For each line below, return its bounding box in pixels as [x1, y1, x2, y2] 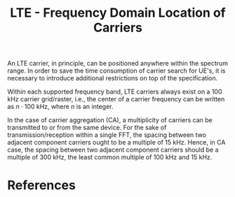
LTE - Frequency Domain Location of [10, 5, 226, 21]
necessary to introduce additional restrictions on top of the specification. [7, 74, 218, 82]
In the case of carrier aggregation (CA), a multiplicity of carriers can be [7, 116, 213, 124]
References [7, 177, 76, 194]
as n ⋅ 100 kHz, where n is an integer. [7, 103, 114, 111]
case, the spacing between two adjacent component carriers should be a [7, 145, 219, 154]
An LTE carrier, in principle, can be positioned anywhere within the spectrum [7, 59, 228, 68]
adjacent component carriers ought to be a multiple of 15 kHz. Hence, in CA [7, 138, 226, 147]
